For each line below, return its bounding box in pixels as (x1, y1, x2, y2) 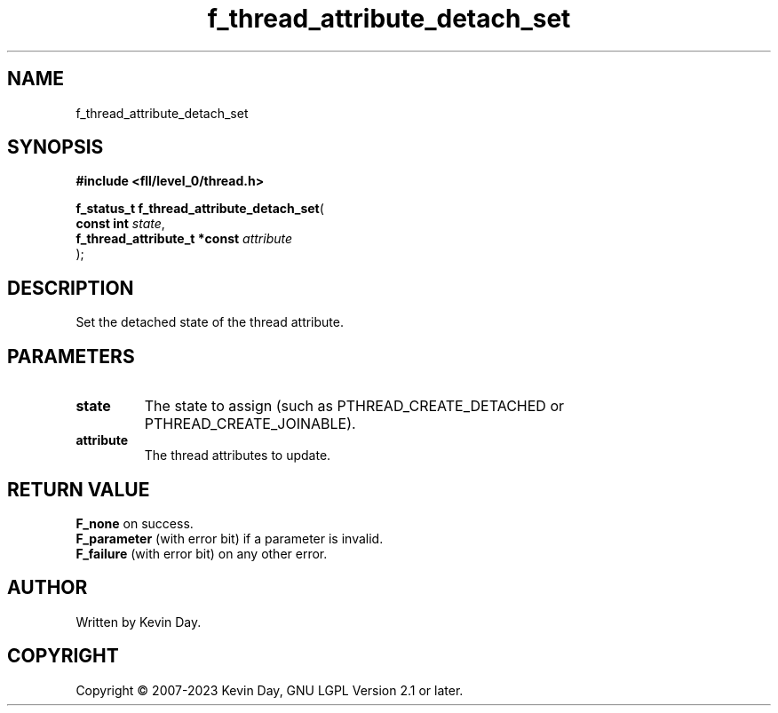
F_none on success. (75, 515, 194, 531)
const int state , (75, 216, 165, 232)
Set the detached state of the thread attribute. (75, 314, 344, 330)
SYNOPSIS (7, 136, 104, 159)
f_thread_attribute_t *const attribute (75, 231, 293, 247)
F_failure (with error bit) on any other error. (75, 545, 328, 561)
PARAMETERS (7, 345, 135, 368)
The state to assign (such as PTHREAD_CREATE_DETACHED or (144, 397, 565, 416)
